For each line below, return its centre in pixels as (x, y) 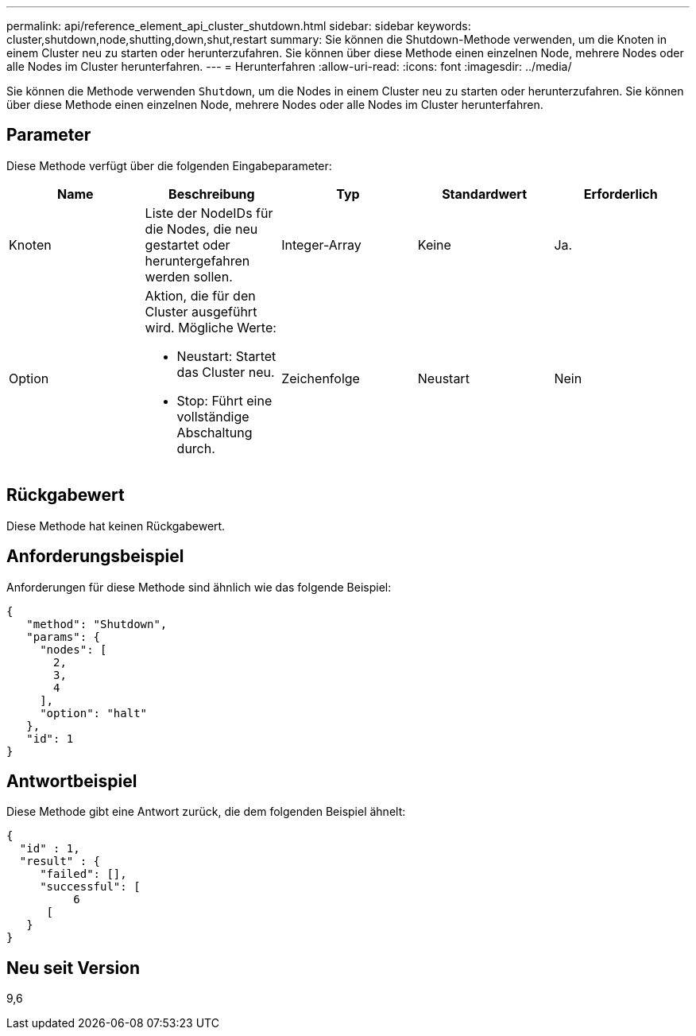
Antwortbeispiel (72, 781)
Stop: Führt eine (224, 400)
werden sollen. (189, 276)
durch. (196, 448)
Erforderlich (621, 194)
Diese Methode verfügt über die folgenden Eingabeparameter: (169, 165)
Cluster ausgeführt (201, 311)
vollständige (213, 416)
